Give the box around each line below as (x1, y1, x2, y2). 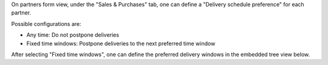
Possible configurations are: (11, 20, 81, 27)
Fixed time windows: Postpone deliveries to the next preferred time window (26, 40, 216, 47)
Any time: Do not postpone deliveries (26, 31, 120, 39)
